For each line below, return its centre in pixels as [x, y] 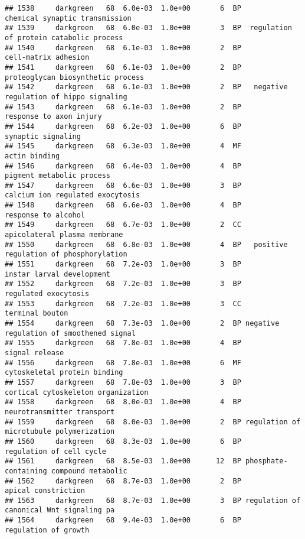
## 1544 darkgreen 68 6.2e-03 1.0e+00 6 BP [123, 126]
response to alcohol [45, 215]
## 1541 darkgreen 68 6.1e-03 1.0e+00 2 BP [123, 67]
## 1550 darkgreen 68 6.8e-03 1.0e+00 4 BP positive [146, 244]
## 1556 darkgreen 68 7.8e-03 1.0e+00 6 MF [123, 363]
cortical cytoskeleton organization [77, 392]
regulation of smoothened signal [70, 333]
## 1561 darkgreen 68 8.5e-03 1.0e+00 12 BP [123, 461]
